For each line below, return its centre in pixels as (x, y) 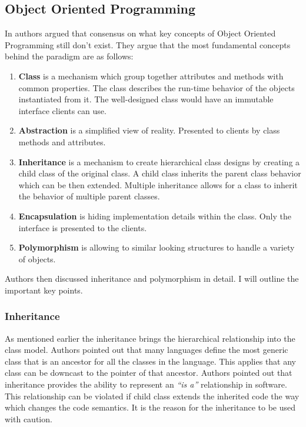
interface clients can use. (62, 110)
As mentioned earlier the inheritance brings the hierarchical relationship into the (150, 338)
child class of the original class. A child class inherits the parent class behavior (160, 173)
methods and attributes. (62, 141)
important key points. (44, 290)
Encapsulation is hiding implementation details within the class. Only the (155, 216)
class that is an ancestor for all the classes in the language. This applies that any (151, 361)
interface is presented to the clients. (83, 227)
